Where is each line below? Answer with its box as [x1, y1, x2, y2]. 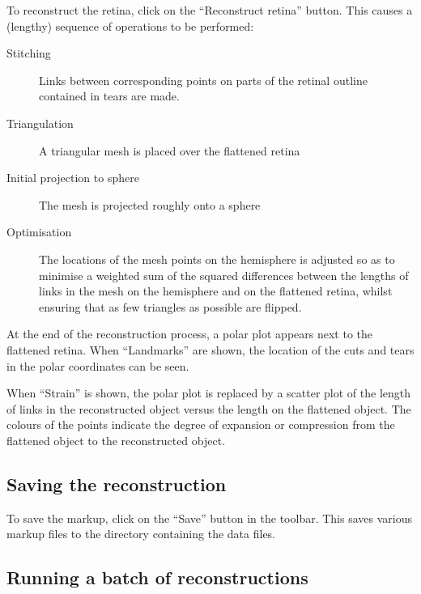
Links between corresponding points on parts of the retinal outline [39, 71, 368, 88]
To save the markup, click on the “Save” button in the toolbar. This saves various [6, 509, 412, 526]
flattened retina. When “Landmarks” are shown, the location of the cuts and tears [6, 341, 415, 358]
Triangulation [6, 114, 74, 131]
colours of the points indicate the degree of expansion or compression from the [6, 416, 395, 433]
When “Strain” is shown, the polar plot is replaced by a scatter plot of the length [6, 384, 411, 401]
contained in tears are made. [39, 87, 180, 104]
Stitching [6, 45, 51, 62]
